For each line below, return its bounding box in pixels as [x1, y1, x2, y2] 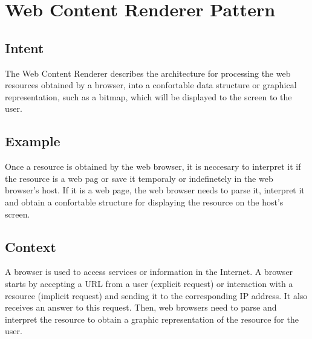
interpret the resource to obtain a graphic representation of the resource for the [5, 312, 299, 325]
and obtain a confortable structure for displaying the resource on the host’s [5, 195, 284, 208]
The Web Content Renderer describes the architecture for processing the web [5, 66, 291, 79]
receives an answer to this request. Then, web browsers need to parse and [5, 301, 277, 314]
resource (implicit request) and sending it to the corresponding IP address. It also [5, 289, 308, 302]
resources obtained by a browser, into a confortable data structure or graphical [5, 79, 297, 91]
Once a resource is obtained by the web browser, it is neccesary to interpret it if [5, 160, 301, 173]
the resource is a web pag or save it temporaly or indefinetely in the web [5, 172, 273, 184]
